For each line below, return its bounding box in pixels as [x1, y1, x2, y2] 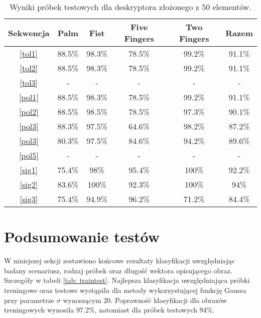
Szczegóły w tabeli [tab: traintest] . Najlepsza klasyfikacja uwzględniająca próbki [4, 275, 250, 285]
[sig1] [20, 164, 38, 176]
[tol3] [20, 77, 38, 88]
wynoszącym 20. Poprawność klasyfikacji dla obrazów [63, 294, 227, 305]
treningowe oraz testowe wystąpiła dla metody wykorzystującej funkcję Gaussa [4, 284, 246, 295]
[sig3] [20, 193, 38, 205]
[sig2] [20, 179, 38, 190]
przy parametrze [4, 294, 55, 305]
